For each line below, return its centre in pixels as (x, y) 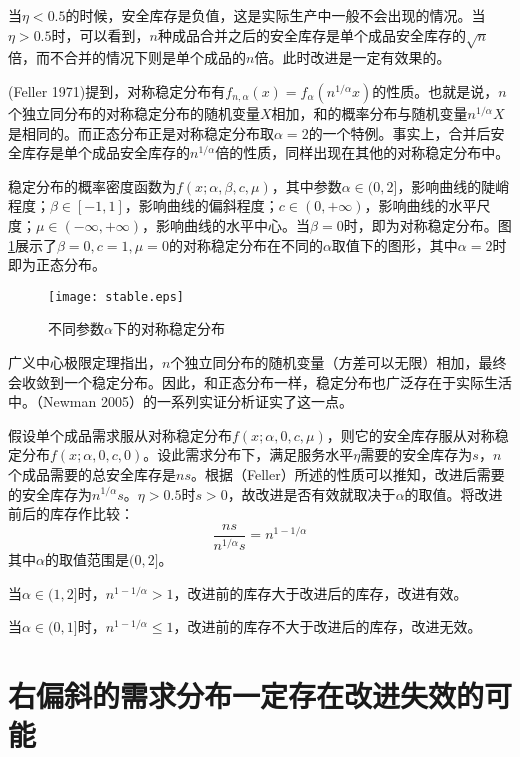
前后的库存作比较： (71, 513)
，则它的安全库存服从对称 (410, 434)
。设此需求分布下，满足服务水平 (248, 454)
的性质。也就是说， (435, 90)
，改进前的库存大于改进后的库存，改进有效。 (320, 592)
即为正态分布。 (57, 264)
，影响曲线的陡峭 (453, 185)
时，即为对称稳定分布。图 (427, 224)
